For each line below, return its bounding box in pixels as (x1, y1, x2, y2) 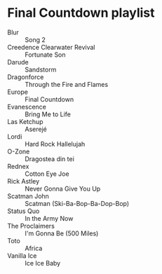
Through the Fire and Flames (25, 80, 109, 88)
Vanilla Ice (7, 251, 37, 260)
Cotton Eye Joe (25, 170, 69, 178)
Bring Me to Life (25, 110, 72, 118)
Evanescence (7, 102, 47, 111)
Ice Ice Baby (25, 259, 61, 267)
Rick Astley (7, 177, 40, 185)
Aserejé (25, 125, 47, 133)
